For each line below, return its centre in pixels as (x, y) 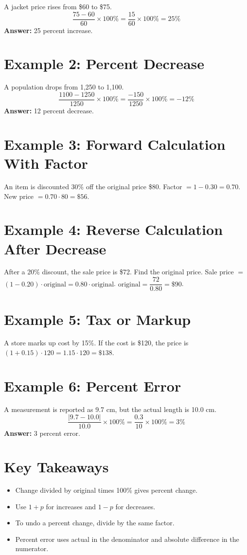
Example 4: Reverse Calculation (114, 229)
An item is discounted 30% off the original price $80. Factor (93, 186)
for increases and (71, 506)
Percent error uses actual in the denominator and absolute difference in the (127, 539)
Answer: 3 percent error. (42, 433)
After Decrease (55, 248)
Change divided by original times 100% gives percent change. (106, 490)
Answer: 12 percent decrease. (49, 111)
